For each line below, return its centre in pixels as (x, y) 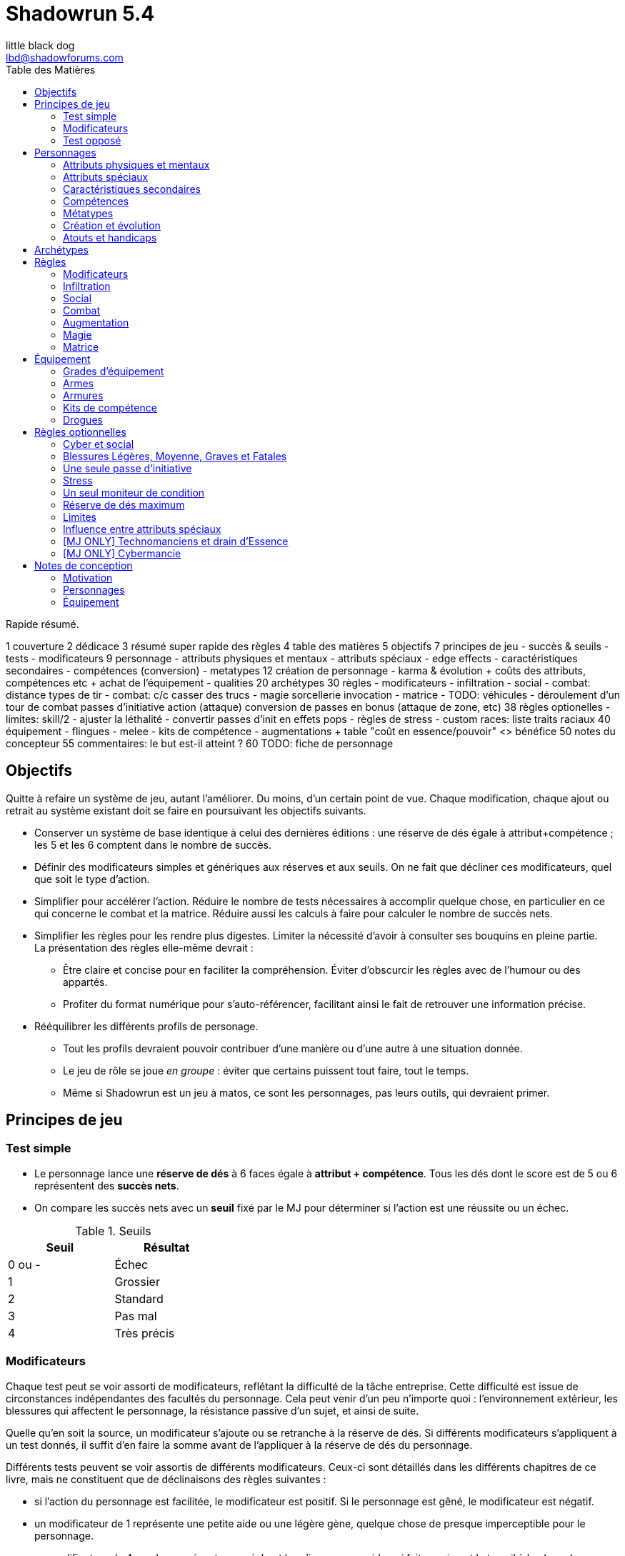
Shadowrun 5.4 (80, 14)
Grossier (137, 1281)
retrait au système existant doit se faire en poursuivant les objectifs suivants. (186, 810)
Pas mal (136, 1316)
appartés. (85, 982)
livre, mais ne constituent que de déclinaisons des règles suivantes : (166, 1479)
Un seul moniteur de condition (134, 492)
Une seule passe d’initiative (127, 468)
